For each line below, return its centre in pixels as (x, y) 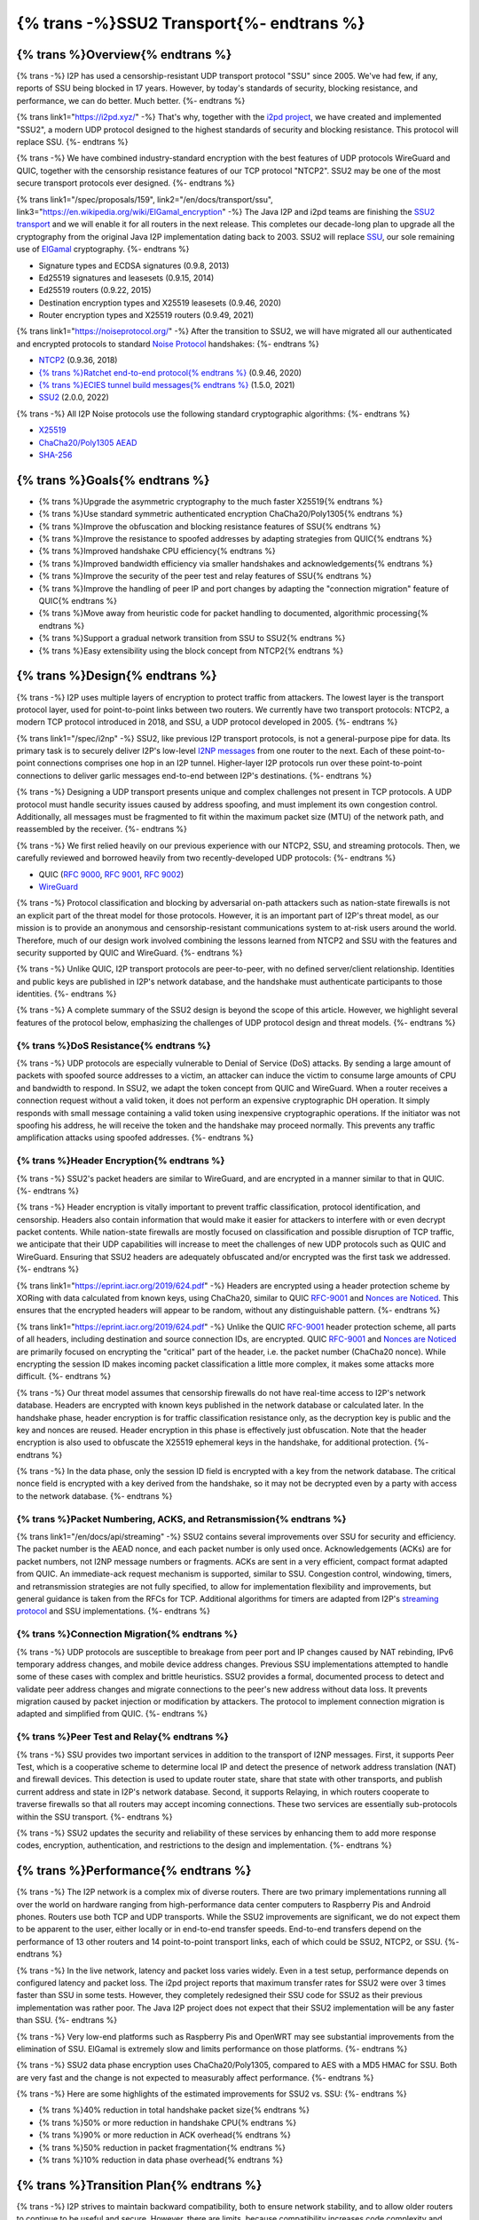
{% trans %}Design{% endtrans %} (117, 676)
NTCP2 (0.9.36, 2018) (78, 361)
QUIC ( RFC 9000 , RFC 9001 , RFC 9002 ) (111, 874)
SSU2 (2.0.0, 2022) (74, 397)
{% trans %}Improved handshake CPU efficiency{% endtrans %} (157, 551)
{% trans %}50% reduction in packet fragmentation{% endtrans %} (162, 2147)
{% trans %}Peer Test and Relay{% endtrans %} (123, 1737)
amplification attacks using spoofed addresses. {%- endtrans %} (135, 1138)
